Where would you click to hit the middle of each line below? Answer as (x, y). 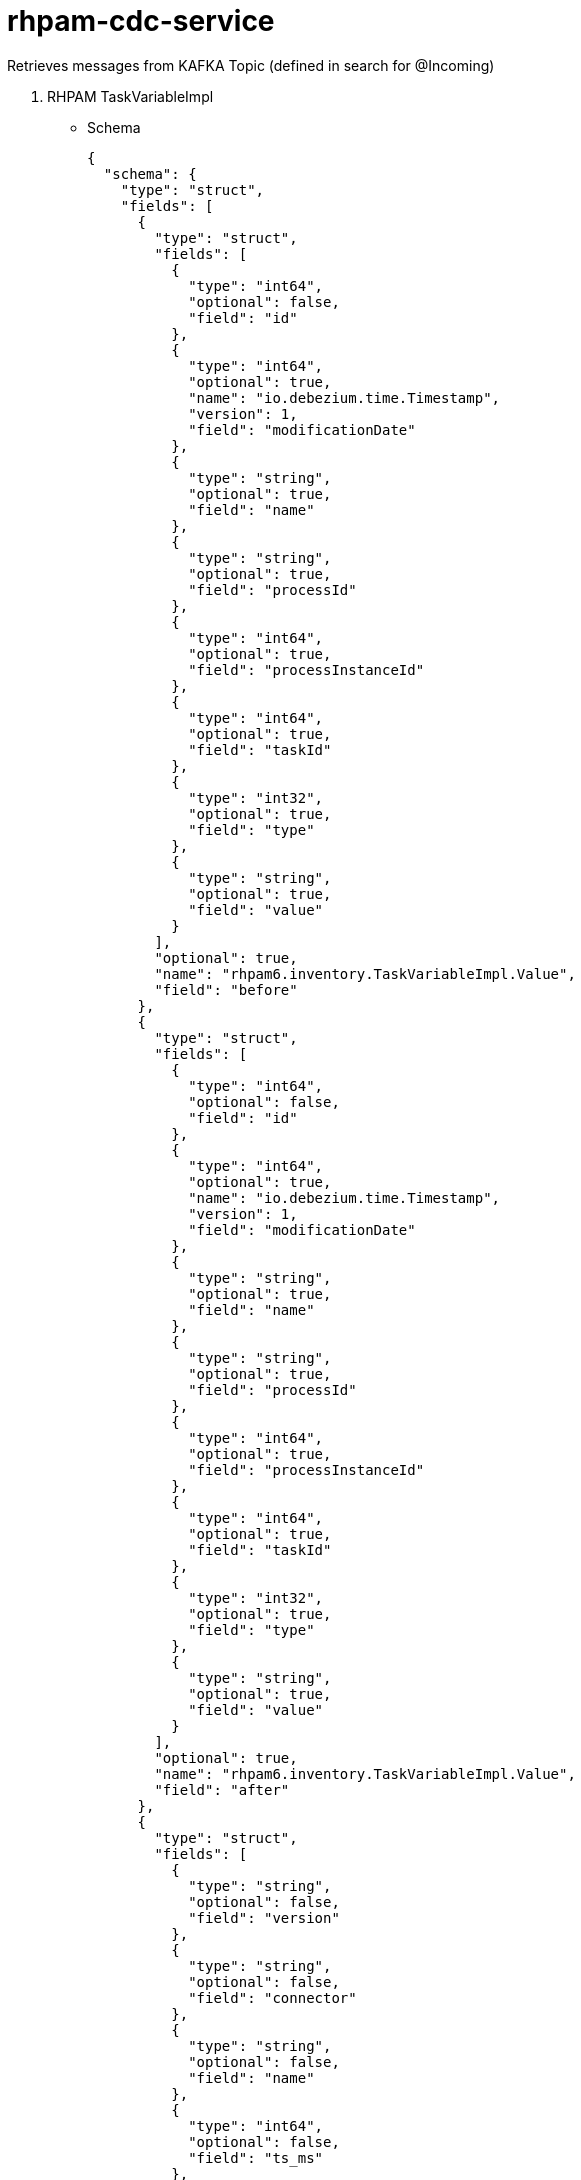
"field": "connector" (272, 1997)
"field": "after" (222, 1789)
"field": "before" (226, 989)
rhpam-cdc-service (141, 21)
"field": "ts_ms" (256, 2157)
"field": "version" (264, 1917)
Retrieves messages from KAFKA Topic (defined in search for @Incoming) (251, 65)
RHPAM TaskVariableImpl (130, 96)
